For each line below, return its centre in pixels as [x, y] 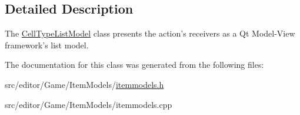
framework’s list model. [47, 45]
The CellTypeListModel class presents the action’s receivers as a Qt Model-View [150, 33]
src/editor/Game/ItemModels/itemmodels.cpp [89, 104]
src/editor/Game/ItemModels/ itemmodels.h [84, 84]
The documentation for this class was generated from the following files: [134, 65]
